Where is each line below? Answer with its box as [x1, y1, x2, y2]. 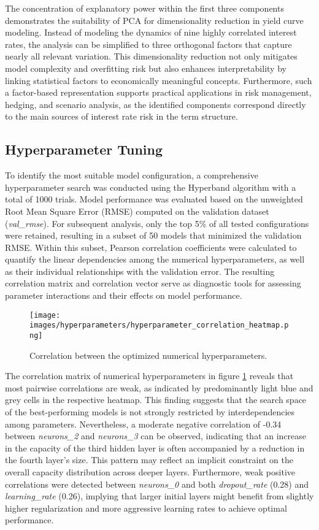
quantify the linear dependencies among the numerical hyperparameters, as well [5, 253, 305, 266]
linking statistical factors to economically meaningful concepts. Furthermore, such [5, 74, 312, 86]
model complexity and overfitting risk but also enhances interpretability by [5, 61, 286, 74]
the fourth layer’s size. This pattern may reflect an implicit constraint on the [5, 453, 293, 466]
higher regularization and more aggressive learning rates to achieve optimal [5, 501, 287, 514]
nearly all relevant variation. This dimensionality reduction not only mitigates [5, 50, 298, 63]
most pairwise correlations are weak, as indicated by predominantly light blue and [5, 381, 313, 394]
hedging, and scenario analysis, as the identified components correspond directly [5, 98, 306, 110]
